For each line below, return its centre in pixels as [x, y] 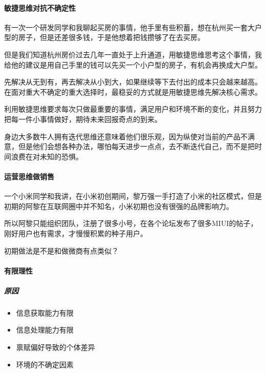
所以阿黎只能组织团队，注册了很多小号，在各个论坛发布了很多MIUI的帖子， [131, 223]
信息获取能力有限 [45, 312]
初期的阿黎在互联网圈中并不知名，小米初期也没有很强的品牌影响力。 [119, 206]
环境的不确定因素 [45, 364]
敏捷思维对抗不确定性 [40, 7]
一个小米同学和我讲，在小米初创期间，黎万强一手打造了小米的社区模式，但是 [133, 196]
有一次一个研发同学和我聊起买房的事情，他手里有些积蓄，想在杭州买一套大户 [133, 27]
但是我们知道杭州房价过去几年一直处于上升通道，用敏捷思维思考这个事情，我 [133, 54]
